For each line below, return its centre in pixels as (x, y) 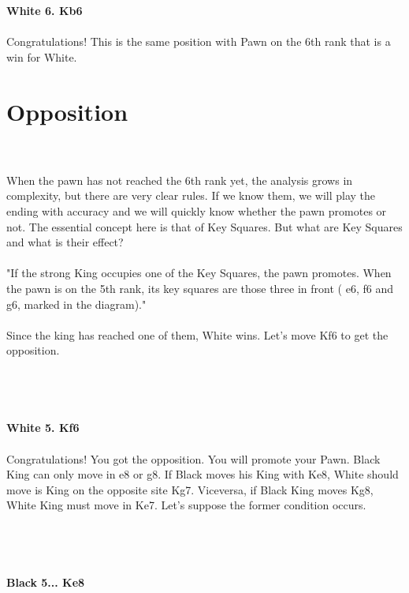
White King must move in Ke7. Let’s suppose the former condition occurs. (186, 505)
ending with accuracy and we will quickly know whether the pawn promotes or (197, 211)
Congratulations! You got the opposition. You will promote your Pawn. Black (193, 458)
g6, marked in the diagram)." (76, 304)
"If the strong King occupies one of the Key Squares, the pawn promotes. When (199, 273)
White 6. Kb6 (45, 11)
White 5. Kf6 (43, 428)
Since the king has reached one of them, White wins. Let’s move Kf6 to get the (197, 334)
